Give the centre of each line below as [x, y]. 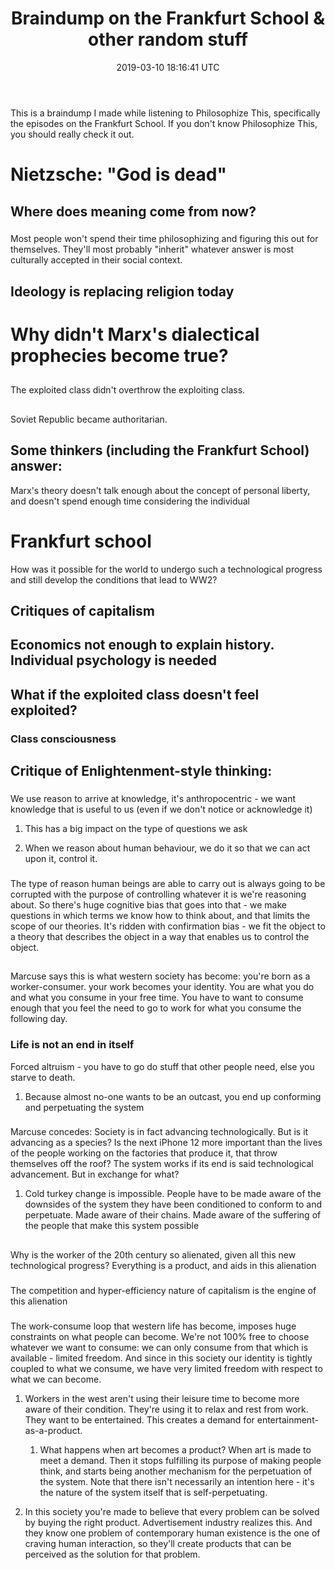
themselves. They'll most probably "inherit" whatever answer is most [152, 249]
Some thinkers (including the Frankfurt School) [160, 450]
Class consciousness [63, 739]
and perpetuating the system [84, 1107]
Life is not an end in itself [72, 1045]
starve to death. [43, 1077]
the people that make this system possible [112, 1226]
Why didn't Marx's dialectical [135, 334]
